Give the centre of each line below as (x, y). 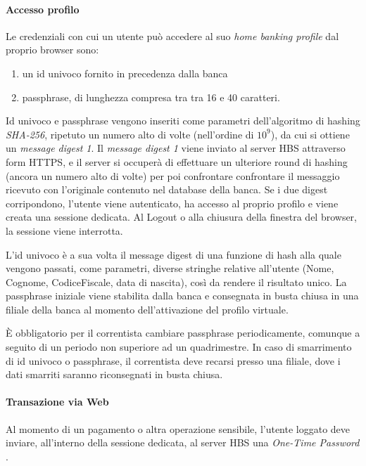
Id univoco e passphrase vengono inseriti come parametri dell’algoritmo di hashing (183, 121)
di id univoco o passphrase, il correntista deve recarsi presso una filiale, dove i (173, 360)
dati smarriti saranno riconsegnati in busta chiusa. (114, 374)
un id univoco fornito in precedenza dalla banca (125, 73)
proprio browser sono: (52, 50)
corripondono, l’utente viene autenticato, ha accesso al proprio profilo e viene (172, 203)
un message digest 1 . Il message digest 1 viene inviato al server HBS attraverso (176, 148)
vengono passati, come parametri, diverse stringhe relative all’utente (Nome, (170, 268)
